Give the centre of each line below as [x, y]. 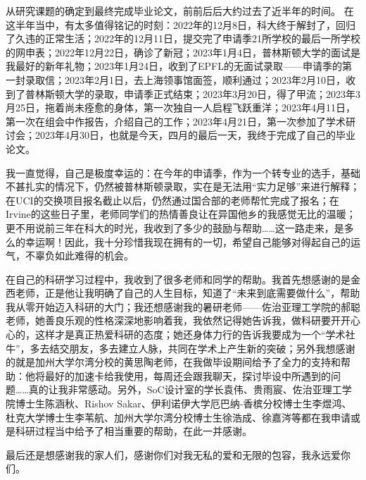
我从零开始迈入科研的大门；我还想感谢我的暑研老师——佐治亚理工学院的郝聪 [183, 306]
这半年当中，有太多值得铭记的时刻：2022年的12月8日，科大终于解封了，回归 [181, 24]
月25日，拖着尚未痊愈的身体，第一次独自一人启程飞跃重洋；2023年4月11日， [181, 107]
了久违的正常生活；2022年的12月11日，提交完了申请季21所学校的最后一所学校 [183, 38]
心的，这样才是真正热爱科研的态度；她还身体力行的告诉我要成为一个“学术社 [181, 334]
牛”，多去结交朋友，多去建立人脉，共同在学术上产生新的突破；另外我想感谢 [181, 348]
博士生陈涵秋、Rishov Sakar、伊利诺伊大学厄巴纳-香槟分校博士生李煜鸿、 [183, 404]
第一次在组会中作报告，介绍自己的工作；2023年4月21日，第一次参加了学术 [176, 121]
